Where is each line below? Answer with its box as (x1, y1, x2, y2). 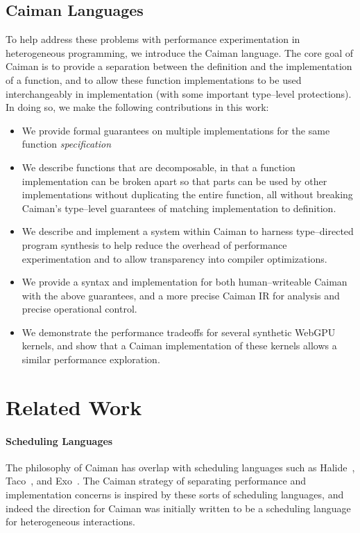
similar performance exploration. (22, 352, 160, 367)
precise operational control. (22, 302, 137, 316)
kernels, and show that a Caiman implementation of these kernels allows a (22, 338, 337, 353)
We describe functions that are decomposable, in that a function (22, 159, 295, 174)
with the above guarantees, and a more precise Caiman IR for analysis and (22, 288, 340, 302)
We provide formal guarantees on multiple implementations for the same (22, 123, 330, 137)
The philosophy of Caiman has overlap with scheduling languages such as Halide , (6, 460, 355, 474)
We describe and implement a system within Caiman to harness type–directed (22, 224, 354, 238)
